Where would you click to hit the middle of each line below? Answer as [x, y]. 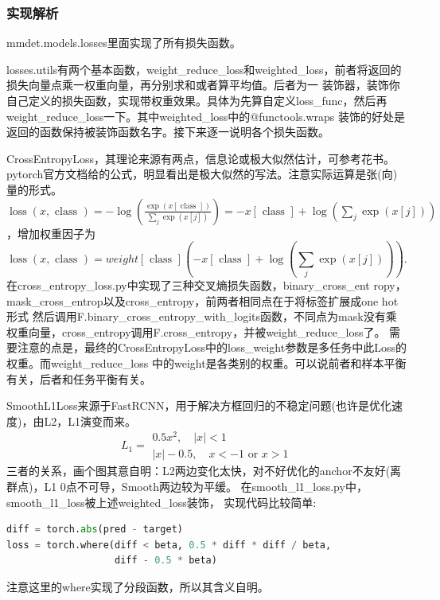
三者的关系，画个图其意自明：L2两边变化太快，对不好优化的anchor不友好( [199, 471]
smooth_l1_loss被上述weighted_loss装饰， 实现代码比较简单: [162, 502]
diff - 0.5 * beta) [166, 561]
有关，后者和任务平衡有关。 [79, 378]
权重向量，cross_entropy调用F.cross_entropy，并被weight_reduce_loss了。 [196, 331]
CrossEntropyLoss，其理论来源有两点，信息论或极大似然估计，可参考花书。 [201, 158]
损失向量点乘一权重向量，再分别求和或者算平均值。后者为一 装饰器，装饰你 [203, 85]
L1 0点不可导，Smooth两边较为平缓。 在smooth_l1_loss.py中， [206, 487]
